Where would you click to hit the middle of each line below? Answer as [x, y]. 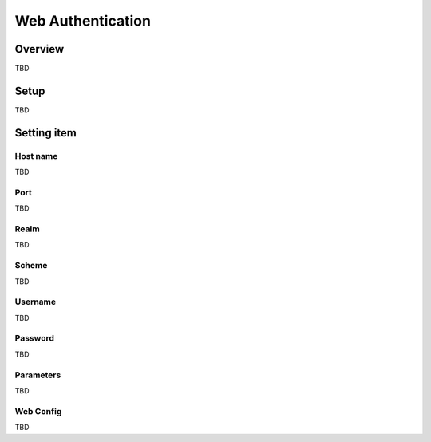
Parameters [38, 375]
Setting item [46, 133]
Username [36, 302]
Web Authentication [83, 21]
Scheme [31, 266]
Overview [40, 49]
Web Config [38, 411]
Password [35, 338]
